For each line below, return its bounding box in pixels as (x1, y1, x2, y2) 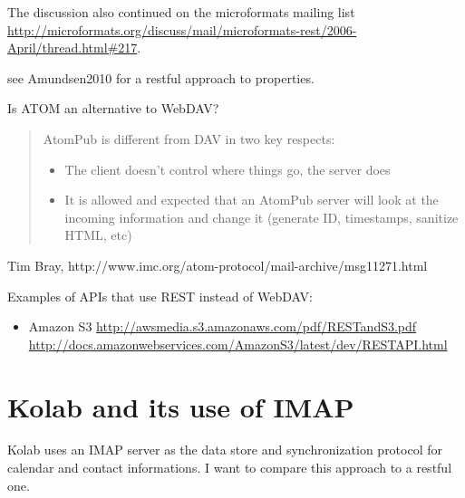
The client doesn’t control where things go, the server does (64, 159, 391, 178)
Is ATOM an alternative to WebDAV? (7, 99, 219, 118)
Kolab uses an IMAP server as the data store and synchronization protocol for (7, 440, 443, 459)
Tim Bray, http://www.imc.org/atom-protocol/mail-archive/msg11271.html (7, 255, 428, 274)
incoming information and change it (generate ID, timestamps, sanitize (64, 207, 459, 226)
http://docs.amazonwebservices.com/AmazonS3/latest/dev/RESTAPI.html (28, 334, 448, 353)
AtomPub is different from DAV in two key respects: (43, 129, 335, 148)
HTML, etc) (64, 225, 132, 244)
